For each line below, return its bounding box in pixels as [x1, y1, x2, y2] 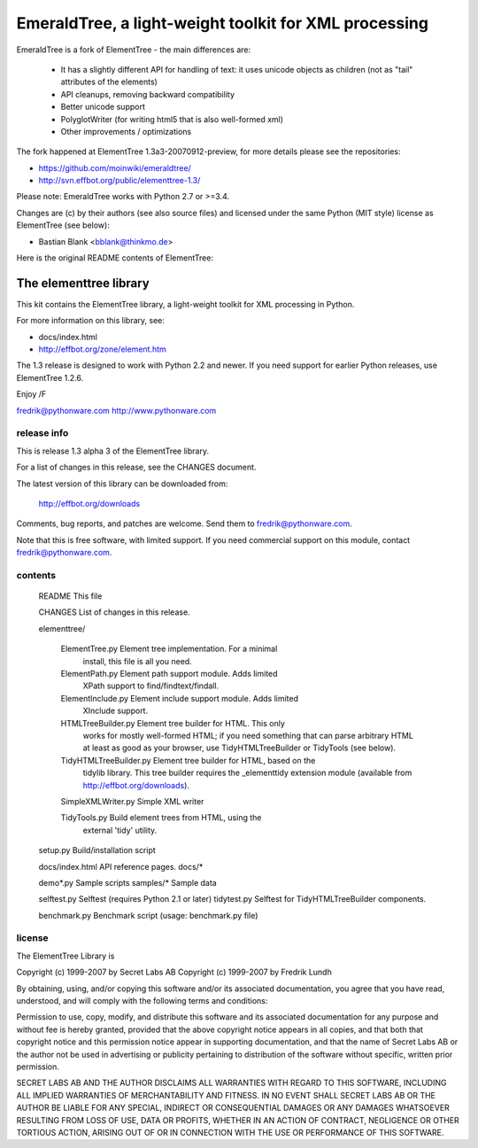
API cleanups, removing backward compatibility [60, 89, 235, 99]
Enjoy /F [16, 389, 47, 399]
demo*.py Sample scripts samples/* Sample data [38, 877, 217, 888]
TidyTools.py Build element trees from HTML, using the [60, 812, 262, 823]
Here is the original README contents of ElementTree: [16, 252, 214, 263]
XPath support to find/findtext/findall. [82, 680, 220, 691]
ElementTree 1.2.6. [16, 372, 84, 383]
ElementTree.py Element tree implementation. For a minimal [60, 643, 278, 655]
